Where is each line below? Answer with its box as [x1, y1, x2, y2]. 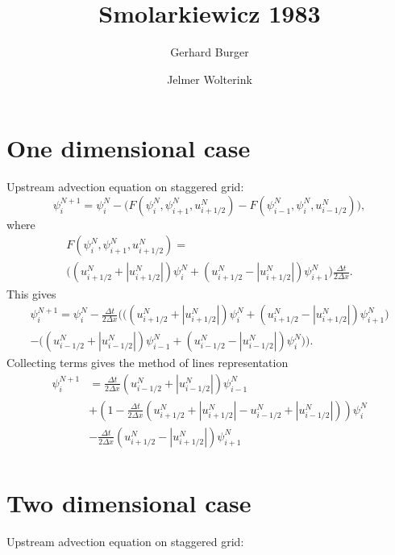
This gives [6, 285, 56, 302]
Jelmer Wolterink [167, 70, 252, 87]
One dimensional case [6, 131, 251, 165]
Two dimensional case [6, 486, 252, 520]
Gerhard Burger [170, 44, 249, 61]
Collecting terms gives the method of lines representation [6, 354, 289, 371]
